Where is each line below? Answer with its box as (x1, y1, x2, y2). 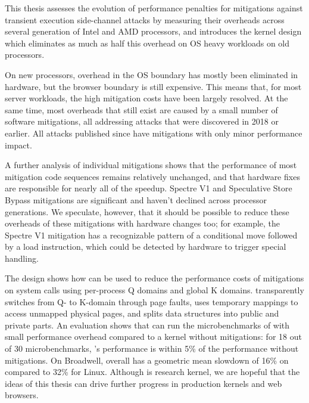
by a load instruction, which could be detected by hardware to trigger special (5, 240, 286, 253)
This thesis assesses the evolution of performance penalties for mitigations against (5, 2, 303, 14)
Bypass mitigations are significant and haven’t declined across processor (5, 193, 267, 206)
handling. (5, 252, 39, 264)
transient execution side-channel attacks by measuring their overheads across (5, 13, 285, 26)
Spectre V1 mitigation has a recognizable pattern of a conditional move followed (5, 228, 298, 241)
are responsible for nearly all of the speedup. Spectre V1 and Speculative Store (5, 182, 292, 194)
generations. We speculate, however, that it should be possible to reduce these (5, 205, 289, 218)
